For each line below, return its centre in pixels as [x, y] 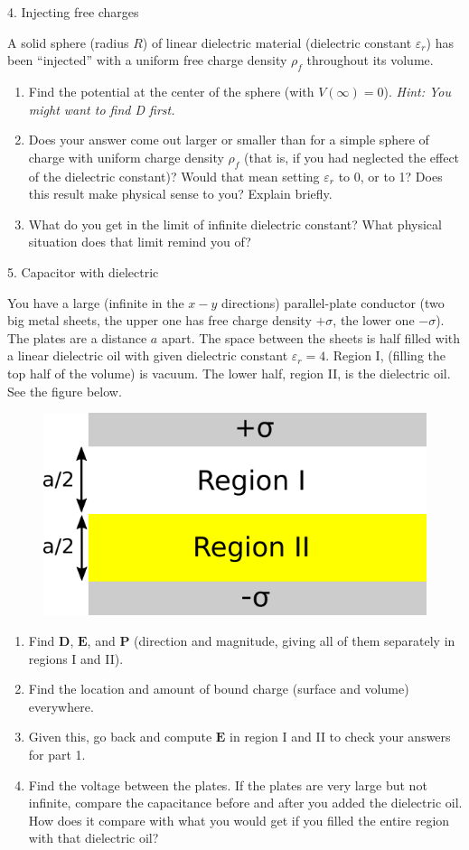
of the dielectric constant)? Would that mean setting [174, 176]
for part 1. [57, 754]
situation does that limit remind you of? [140, 242]
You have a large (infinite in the [96, 302]
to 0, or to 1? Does [390, 176]
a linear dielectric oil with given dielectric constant [148, 355]
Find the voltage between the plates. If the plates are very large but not [228, 785]
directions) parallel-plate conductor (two [333, 302]
